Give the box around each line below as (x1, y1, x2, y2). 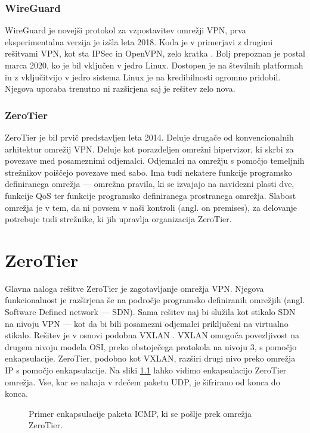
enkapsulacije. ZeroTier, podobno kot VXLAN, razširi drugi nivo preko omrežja (5, 352, 296, 365)
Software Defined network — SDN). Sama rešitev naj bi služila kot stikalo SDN (5, 306, 296, 318)
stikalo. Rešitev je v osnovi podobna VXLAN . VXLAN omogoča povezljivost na (5, 329, 299, 341)
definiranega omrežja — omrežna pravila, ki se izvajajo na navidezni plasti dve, (5, 177, 294, 190)
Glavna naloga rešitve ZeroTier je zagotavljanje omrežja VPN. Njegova (5, 282, 264, 294)
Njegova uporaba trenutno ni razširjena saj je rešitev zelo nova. (5, 82, 235, 95)
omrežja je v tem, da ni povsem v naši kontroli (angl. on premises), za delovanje (5, 201, 297, 213)
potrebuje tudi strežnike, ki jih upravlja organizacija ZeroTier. (5, 213, 232, 225)
